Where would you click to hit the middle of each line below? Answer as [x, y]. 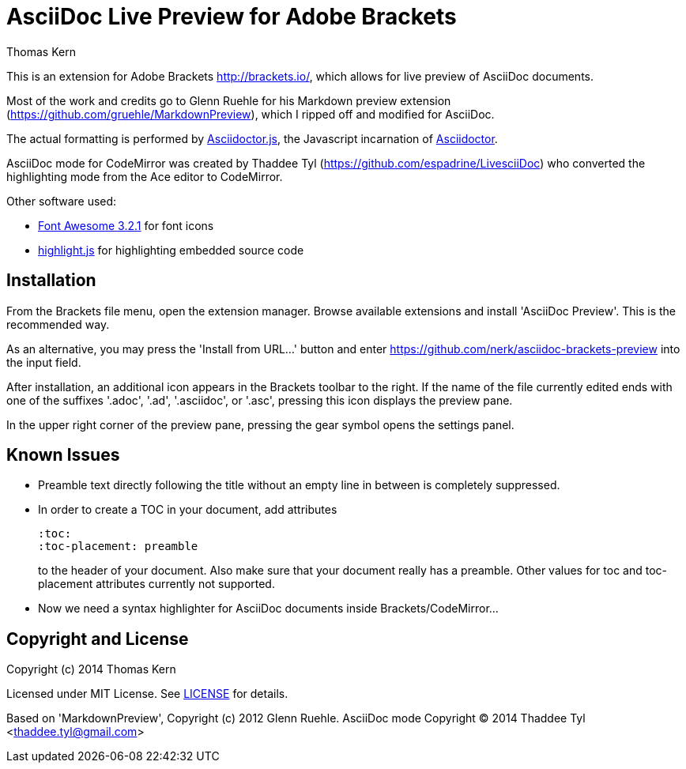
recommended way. [58, 324]
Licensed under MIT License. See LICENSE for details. [147, 694]
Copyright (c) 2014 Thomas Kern [91, 669]
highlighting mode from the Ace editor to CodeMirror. [145, 176]
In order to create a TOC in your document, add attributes [188, 510]
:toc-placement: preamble [118, 547]
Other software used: [62, 201]
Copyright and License [98, 639]
